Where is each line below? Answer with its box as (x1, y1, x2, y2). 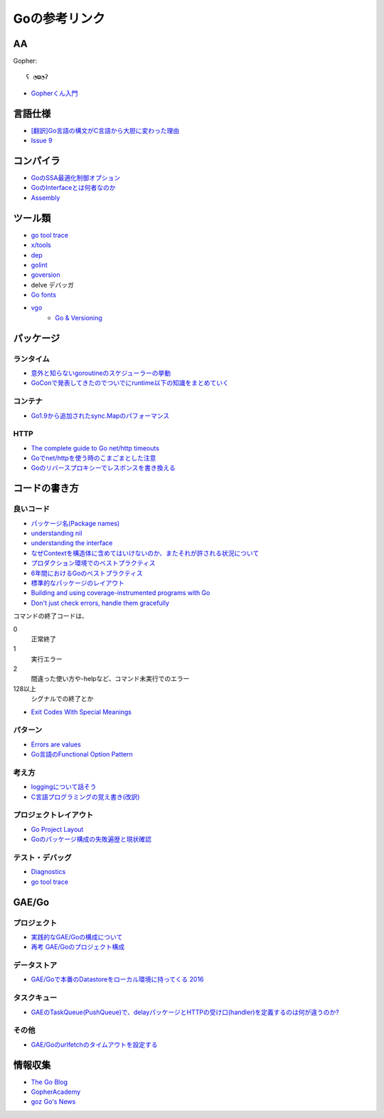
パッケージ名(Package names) (31, 519, 120, 527)
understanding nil (31, 529, 82, 537)
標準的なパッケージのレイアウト (31, 579, 124, 587)
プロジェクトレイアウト (13, 810, 94, 820)
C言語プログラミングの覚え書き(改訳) (31, 792, 140, 801)
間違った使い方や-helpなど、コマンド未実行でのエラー (31, 675, 190, 683)
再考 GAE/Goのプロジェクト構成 (31, 943, 125, 951)
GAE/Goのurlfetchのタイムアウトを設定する (31, 1040, 158, 1049)
